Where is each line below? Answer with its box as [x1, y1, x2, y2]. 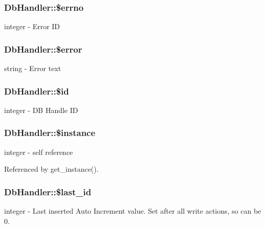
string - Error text [4, 63, 61, 74]
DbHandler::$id [4, 84, 69, 97]
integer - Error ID [4, 21, 60, 32]
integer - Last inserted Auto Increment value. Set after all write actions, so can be [4, 206, 261, 216]
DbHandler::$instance [4, 126, 96, 139]
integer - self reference [4, 146, 73, 157]
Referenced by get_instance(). [4, 164, 99, 174]
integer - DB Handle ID [4, 104, 78, 115]
